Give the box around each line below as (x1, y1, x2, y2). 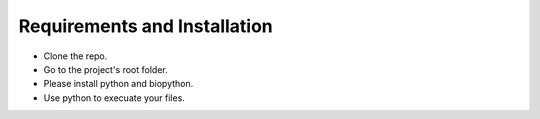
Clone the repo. (43, 50, 108, 62)
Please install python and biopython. (43, 78, 194, 90)
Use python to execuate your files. (43, 91, 185, 104)
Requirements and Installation (18, 15, 274, 37)
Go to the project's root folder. (43, 63, 169, 75)
